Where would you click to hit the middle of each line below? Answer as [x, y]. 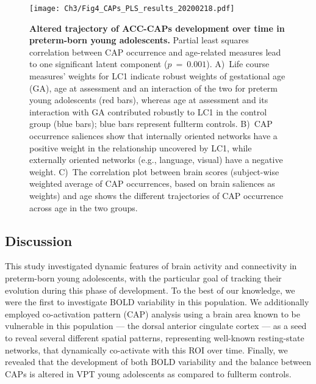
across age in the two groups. [84, 207]
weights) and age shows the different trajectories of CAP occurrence [156, 195]
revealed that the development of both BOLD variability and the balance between [158, 362]
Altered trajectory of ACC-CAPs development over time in [157, 28]
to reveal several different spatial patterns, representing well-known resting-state [155, 337]
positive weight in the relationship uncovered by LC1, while [141, 147]
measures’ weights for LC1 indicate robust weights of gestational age [157, 76]
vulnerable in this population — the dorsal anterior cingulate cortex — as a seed [156, 326]
